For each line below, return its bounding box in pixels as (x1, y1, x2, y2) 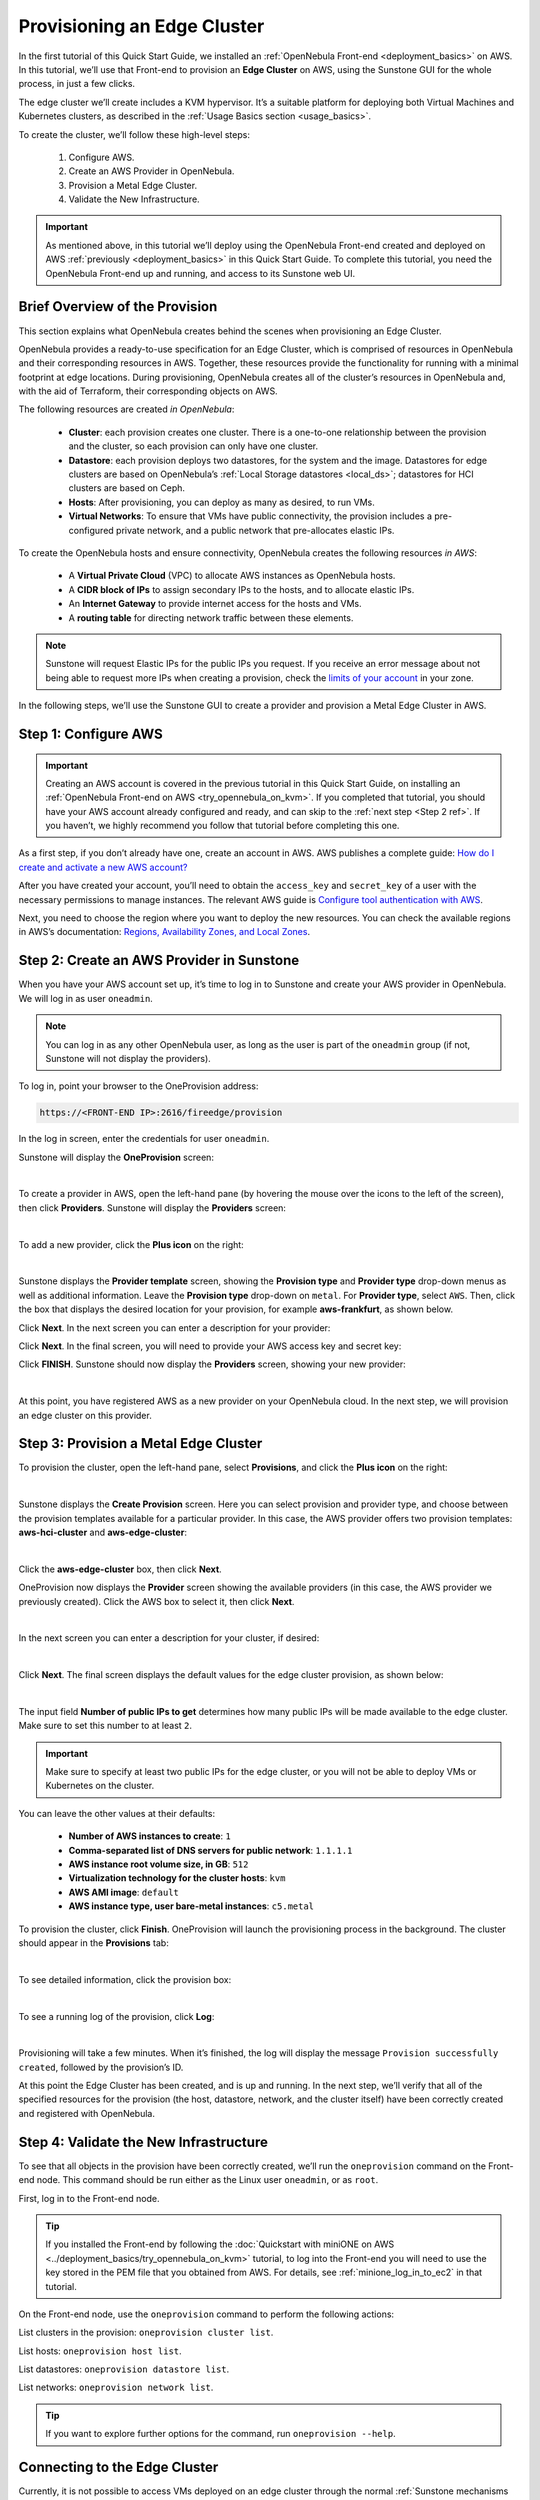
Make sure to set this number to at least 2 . (18, 1720, 193, 1732)
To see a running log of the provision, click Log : (18, 2010, 215, 2022)
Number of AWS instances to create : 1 (68, 1830, 232, 1842)
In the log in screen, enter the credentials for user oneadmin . (18, 1133, 270, 1145)
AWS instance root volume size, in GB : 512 (68, 1858, 249, 1870)
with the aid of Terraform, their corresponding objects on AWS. (18, 385, 279, 397)
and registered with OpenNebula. (18, 2107, 155, 2119)
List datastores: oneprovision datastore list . (18, 2363, 230, 2375)
